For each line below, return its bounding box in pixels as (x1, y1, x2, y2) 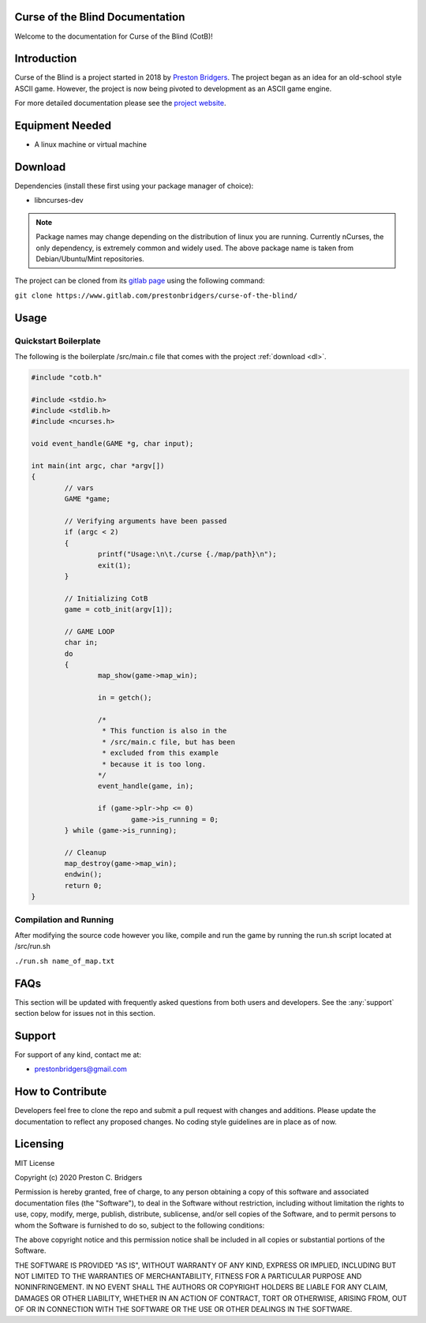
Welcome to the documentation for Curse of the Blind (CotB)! (14, 32, 213, 41)
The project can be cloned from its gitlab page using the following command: (14, 276, 265, 286)
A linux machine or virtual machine (34, 140, 148, 149)
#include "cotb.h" (31, 373, 103, 382)
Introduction (14, 52, 77, 66)
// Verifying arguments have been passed (64, 516, 227, 525)
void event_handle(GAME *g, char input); (31, 439, 194, 448)
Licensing (14, 1137, 65, 1151)
